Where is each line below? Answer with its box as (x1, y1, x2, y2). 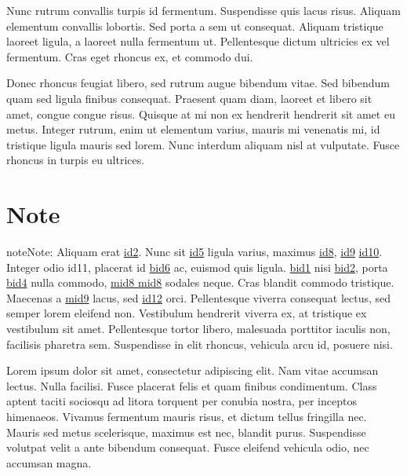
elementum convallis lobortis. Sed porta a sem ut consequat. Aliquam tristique (6, 17, 383, 34)
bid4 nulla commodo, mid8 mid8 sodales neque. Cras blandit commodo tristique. (6, 274, 394, 291)
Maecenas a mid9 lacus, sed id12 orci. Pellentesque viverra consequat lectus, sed (6, 289, 391, 306)
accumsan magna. (6, 454, 92, 471)
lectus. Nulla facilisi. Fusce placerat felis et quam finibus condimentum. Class (6, 377, 377, 394)
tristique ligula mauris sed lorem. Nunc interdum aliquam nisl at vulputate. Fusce (6, 136, 400, 152)
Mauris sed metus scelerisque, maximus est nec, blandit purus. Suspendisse (6, 423, 366, 440)
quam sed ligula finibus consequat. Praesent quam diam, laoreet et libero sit (6, 90, 372, 106)
